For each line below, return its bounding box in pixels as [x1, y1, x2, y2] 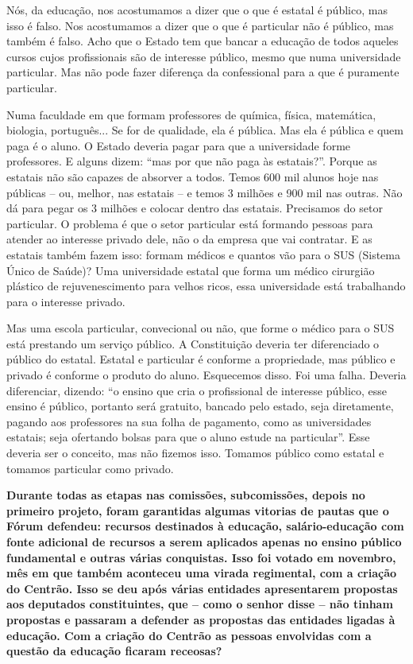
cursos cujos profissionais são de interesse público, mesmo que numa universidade [6, 48, 401, 64]
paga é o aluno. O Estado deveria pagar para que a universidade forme [6, 137, 351, 153]
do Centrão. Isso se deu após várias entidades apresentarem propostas [6, 580, 398, 596]
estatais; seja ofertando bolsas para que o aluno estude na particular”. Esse [6, 429, 370, 445]
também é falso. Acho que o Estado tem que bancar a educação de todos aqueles [6, 33, 399, 49]
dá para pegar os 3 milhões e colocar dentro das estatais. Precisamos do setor [6, 200, 383, 216]
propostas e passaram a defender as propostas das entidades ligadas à [6, 611, 396, 627]
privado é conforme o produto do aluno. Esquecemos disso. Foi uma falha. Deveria [6, 367, 407, 383]
